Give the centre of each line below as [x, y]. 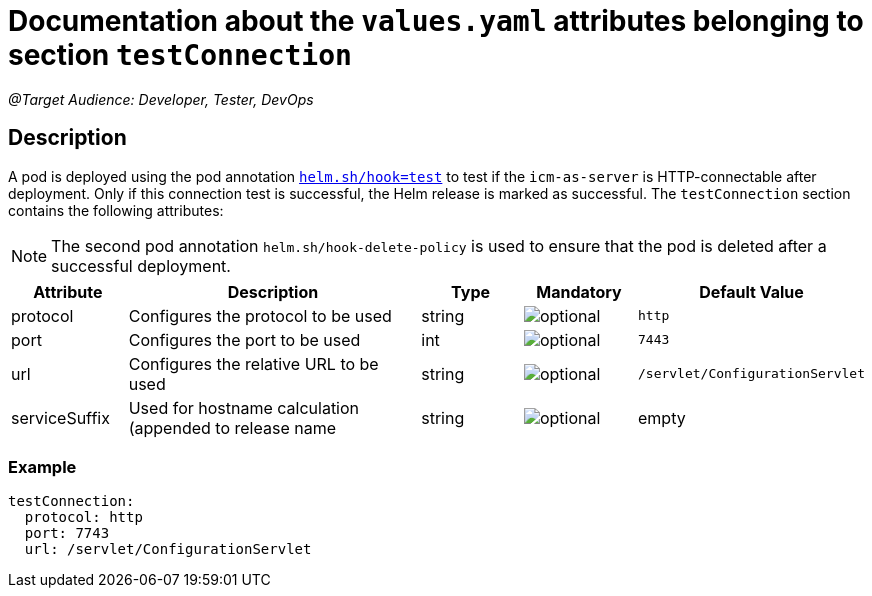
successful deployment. [141, 265]
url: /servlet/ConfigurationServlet [168, 549]
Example [42, 466]
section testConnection [180, 55]
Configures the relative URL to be [253, 363]
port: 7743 [67, 533]
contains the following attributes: [116, 210]
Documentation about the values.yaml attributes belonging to [436, 21]
